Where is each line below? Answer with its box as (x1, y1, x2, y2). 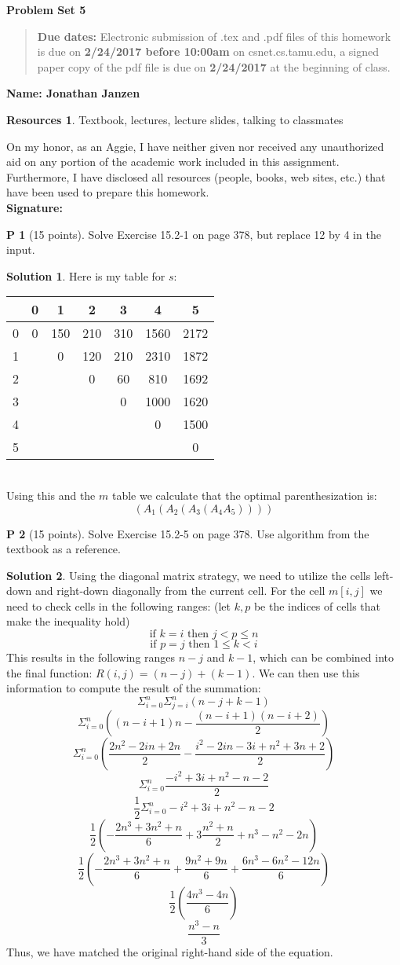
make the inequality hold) (6, 613, 130, 629)
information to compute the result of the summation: (6, 680, 261, 696)
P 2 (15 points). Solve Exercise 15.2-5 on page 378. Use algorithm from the (6, 525, 369, 541)
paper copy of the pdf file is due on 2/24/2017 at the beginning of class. (37, 58, 391, 75)
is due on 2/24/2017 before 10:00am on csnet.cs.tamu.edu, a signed (37, 43, 379, 60)
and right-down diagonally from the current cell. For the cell (35, 582, 325, 599)
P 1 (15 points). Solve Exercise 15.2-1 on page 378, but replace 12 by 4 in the (6, 226, 381, 242)
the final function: (6, 664, 93, 681)
